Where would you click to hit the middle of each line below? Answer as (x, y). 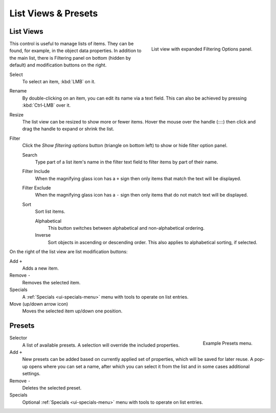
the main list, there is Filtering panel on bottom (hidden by (70, 58)
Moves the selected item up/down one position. (72, 311)
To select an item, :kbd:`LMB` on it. (59, 82)
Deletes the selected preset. (52, 387)
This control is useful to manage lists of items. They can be (72, 44)
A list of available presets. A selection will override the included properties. (101, 345)
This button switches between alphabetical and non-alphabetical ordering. (126, 228)
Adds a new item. (40, 268)
